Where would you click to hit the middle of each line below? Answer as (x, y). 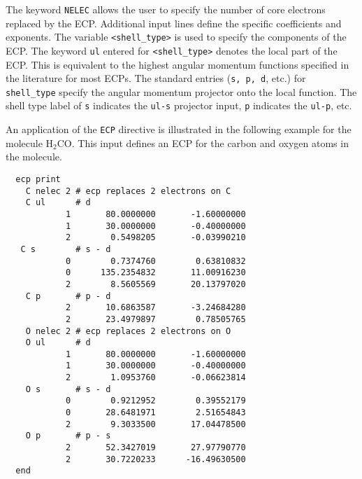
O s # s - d (68, 389)
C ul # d (58, 203)
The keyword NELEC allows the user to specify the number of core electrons (166, 9)
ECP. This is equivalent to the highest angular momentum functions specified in (178, 64)
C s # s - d (66, 249)
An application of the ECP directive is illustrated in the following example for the (179, 129)
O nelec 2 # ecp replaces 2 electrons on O (128, 331)
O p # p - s (68, 436)
